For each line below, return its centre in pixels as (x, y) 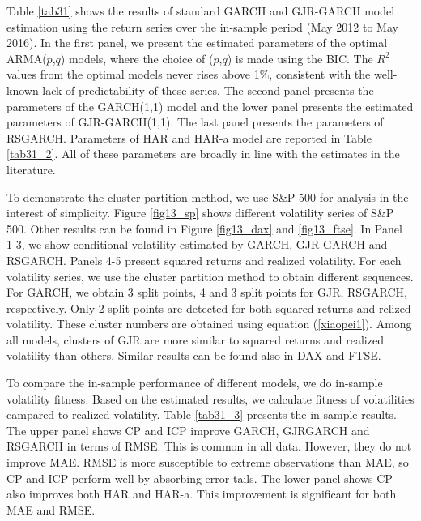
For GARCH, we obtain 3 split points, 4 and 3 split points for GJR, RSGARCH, (207, 292)
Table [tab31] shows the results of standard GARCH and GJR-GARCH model (201, 11)
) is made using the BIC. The (300, 58)
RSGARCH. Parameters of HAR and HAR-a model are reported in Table (189, 137)
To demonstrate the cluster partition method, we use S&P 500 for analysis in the (208, 196)
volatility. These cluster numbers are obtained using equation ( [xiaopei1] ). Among (209, 324)
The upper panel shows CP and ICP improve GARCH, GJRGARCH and (188, 430)
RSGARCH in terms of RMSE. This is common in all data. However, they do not (209, 446)
